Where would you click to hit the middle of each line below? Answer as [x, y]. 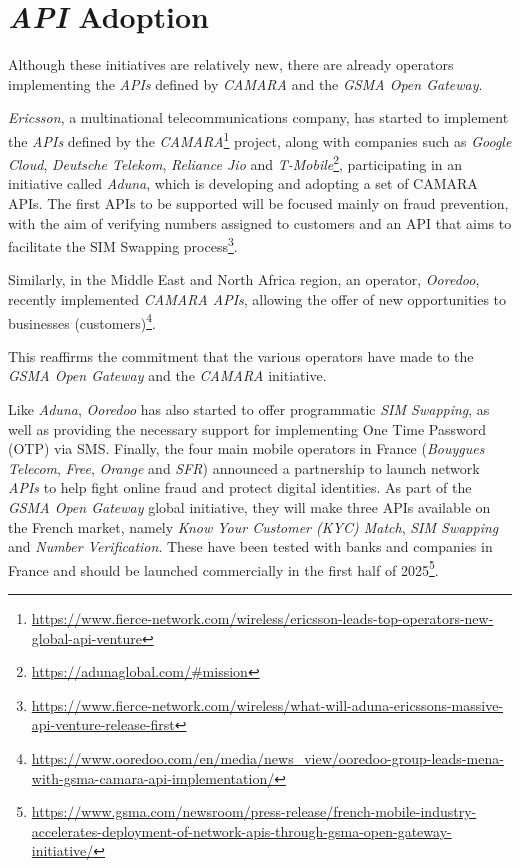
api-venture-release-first [103, 724]
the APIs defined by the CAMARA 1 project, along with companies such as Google [260, 139]
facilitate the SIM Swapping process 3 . [123, 244]
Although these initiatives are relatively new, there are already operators [231, 64]
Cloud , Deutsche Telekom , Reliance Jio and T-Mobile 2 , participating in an [235, 162]
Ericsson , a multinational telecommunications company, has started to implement [258, 117]
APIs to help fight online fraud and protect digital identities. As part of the [240, 487]
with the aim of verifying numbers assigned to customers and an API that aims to [260, 222]
